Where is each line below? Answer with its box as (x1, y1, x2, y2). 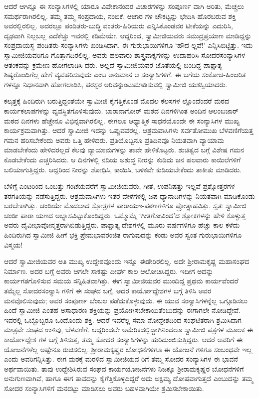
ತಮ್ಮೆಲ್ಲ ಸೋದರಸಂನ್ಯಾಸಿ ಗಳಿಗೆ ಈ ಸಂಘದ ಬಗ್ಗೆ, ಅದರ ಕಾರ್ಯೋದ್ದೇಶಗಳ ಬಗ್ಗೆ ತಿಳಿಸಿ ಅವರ (4, 285, 212, 296)
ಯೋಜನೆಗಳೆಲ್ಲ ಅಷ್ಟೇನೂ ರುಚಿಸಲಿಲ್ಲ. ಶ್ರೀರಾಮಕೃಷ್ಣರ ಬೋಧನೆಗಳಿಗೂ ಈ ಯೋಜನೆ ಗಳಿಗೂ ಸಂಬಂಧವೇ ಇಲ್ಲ (4, 344, 253, 354)
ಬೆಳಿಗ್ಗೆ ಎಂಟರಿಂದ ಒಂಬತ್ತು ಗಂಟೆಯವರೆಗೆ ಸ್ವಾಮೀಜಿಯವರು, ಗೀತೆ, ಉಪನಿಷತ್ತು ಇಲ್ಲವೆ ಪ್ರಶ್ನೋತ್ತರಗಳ (4, 181, 235, 191)
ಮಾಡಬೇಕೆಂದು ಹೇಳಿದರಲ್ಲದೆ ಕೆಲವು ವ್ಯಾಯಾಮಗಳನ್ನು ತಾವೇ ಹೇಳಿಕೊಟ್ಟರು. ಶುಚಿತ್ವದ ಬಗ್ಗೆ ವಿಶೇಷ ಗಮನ (4, 144, 245, 155)
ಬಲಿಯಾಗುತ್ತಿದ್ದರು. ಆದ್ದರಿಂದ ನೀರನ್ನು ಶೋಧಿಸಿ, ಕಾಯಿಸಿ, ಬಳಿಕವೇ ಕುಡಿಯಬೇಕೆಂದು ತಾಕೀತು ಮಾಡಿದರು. (4, 164, 242, 174)
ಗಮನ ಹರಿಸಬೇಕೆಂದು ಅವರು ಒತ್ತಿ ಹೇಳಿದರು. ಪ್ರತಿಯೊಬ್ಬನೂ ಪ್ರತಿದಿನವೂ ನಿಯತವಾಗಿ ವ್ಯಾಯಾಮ (4, 134, 224, 145)
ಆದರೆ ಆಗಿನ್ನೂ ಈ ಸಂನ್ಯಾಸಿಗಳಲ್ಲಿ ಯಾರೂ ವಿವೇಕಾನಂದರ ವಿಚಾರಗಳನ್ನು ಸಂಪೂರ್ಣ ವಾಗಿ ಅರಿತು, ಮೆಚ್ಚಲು (4, 1, 245, 11)
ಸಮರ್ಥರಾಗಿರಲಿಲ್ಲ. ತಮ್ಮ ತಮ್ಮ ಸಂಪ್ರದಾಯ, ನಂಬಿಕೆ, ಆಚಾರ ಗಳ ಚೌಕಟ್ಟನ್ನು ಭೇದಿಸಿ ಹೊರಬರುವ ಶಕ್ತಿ (4, 10, 236, 21)
